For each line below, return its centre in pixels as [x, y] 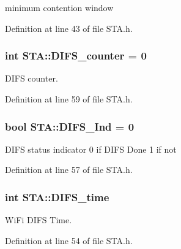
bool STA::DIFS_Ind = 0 [70, 126]
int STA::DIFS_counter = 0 [76, 56]
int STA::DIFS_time [57, 197]
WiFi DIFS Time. [39, 220]
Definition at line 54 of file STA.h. [69, 240]
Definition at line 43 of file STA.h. [69, 28]
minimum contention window [59, 7]
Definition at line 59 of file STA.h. [69, 99]
